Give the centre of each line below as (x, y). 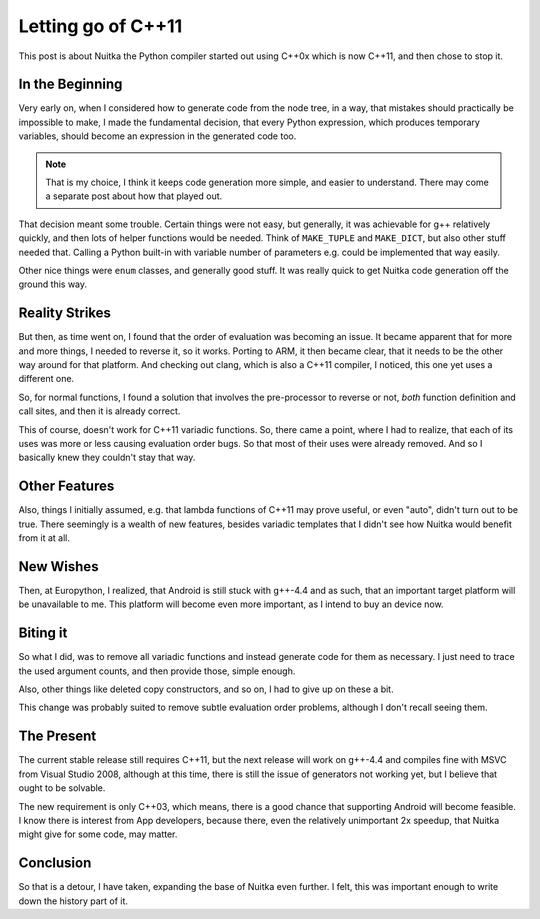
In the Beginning (70, 84)
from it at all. (44, 538)
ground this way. (53, 284)
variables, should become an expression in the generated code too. (157, 136)
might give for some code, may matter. (98, 834)
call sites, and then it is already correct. (99, 411)
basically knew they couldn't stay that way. (107, 457)
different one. (46, 379)
